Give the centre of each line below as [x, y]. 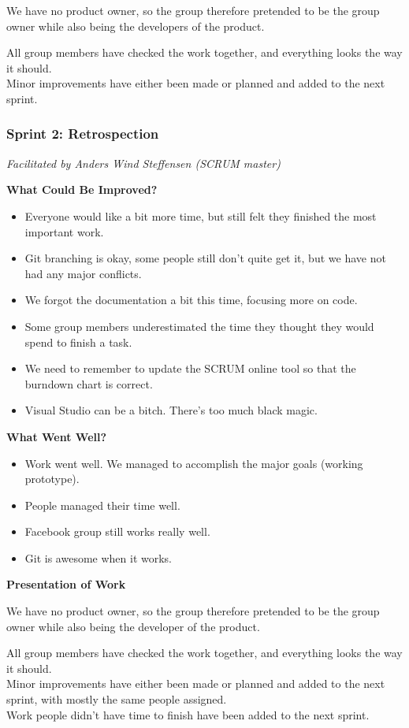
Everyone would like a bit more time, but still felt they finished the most [201, 215]
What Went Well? [57, 436]
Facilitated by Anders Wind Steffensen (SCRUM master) [143, 163]
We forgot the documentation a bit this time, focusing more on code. [191, 300]
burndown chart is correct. [89, 383]
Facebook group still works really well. [117, 531]
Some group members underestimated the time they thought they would [199, 326]
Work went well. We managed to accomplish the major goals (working [194, 463]
